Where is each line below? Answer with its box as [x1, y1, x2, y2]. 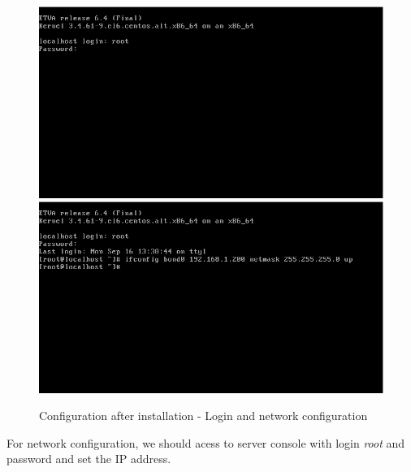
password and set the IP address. [6, 450, 171, 467]
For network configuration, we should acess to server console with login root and [6, 434, 405, 451]
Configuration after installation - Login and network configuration [39, 407, 368, 424]
